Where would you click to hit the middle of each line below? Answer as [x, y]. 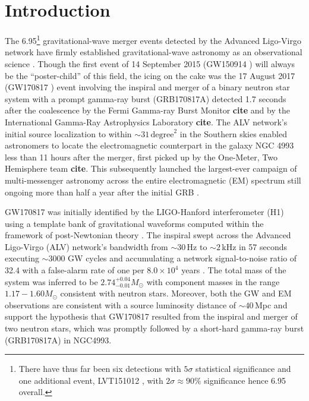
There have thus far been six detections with [100, 369]
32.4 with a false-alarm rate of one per [75, 270]
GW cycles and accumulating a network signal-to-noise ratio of [182, 258]
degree [162, 135]
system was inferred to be [51, 281]
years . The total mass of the [234, 270]
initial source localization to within [68, 133]
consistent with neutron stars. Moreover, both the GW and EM [176, 293]
